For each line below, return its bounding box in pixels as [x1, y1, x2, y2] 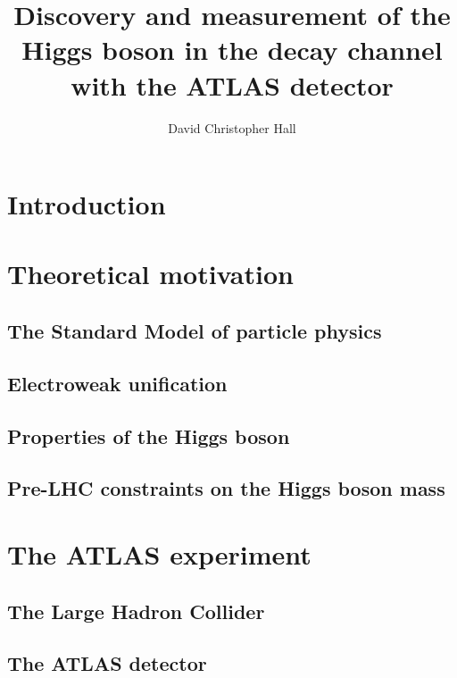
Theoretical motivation [7, 255, 294, 292]
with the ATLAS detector [71, 66, 394, 103]
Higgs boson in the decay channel [21, 31, 443, 68]
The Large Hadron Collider [7, 597, 265, 624]
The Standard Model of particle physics [7, 317, 382, 345]
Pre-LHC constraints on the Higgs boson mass [7, 474, 445, 502]
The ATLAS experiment [7, 535, 312, 572]
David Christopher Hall [168, 118, 296, 137]
